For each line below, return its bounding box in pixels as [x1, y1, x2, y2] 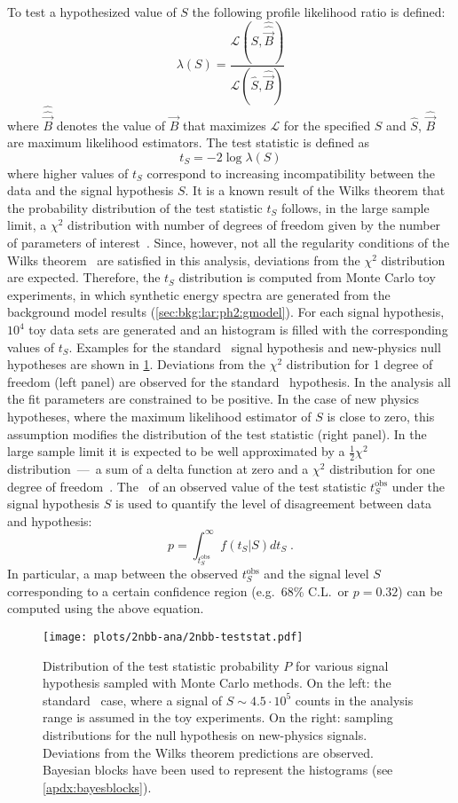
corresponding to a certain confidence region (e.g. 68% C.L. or [7, 581, 350, 600]
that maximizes [182, 115, 266, 134]
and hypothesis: [7, 511, 92, 530]
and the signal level [264, 564, 369, 583]
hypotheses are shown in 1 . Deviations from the [7, 355, 266, 374]
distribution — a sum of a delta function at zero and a [7, 460, 309, 478]
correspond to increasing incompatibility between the [146, 163, 436, 182]
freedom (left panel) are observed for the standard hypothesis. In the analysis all [7, 372, 452, 390]
